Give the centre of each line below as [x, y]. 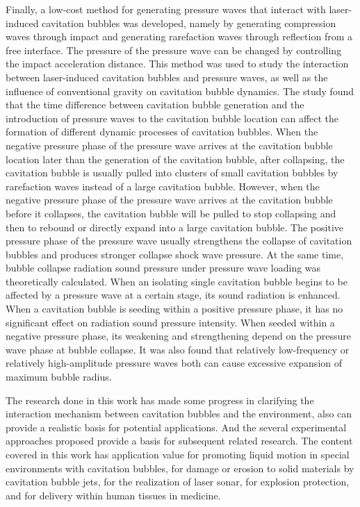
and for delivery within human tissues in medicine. [113, 495]
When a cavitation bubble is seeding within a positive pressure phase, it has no [174, 309]
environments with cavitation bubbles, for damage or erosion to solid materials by [180, 468]
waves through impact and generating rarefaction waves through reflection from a [179, 36]
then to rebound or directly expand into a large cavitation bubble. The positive [175, 227]
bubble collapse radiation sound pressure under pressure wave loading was [163, 268]
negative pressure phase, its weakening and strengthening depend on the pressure [178, 336]
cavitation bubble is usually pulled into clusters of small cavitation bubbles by [172, 173]
